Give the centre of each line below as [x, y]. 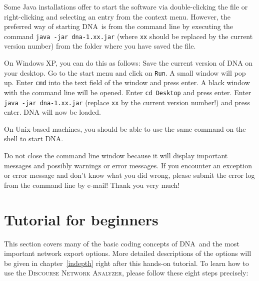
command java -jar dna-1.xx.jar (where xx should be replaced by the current [128, 36]
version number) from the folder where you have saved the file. [100, 46]
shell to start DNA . [34, 138]
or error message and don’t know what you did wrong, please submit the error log [129, 175]
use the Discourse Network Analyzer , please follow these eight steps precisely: [126, 273]
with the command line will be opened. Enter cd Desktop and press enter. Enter [128, 92]
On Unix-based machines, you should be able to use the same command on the [125, 128]
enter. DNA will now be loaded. [52, 112]
